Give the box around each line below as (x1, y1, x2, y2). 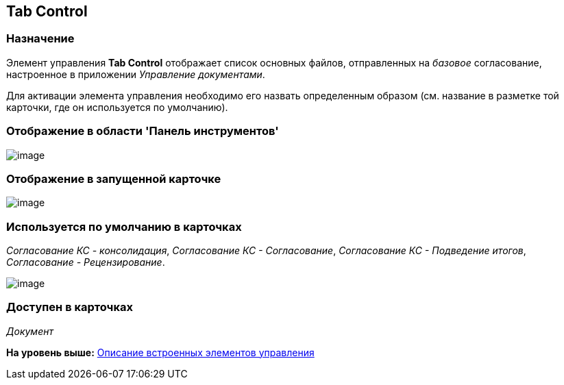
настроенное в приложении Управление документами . (6, 68, 265, 80)
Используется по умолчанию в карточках (6, 219, 242, 234)
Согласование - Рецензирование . (6, 256, 165, 269)
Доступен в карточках (6, 300, 133, 314)
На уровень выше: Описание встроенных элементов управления (6, 346, 315, 358)
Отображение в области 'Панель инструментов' (6, 124, 279, 138)
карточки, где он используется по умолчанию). (6, 101, 228, 113)
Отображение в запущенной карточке (6, 171, 221, 186)
